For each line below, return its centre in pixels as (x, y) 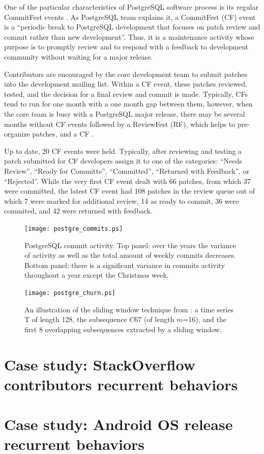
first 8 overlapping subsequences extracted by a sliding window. (123, 329)
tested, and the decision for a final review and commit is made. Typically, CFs (126, 94)
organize (17, 134)
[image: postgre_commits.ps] (74, 229)
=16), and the (204, 319)
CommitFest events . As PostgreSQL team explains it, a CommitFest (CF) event (130, 17)
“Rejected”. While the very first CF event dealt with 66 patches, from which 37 (127, 181)
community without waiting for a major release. (79, 56)
